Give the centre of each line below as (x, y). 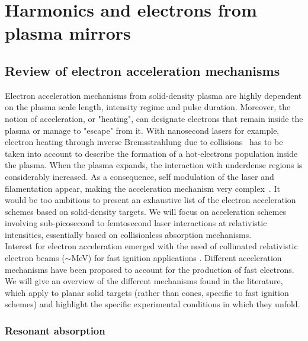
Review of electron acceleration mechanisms (142, 70)
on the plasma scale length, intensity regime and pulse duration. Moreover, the (148, 107)
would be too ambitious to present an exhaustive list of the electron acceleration (150, 200)
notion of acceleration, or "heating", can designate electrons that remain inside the (154, 118)
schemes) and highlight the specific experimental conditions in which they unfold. (153, 304)
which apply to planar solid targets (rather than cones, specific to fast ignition (147, 292)
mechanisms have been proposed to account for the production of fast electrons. (150, 269)
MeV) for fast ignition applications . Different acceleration (177, 258)
